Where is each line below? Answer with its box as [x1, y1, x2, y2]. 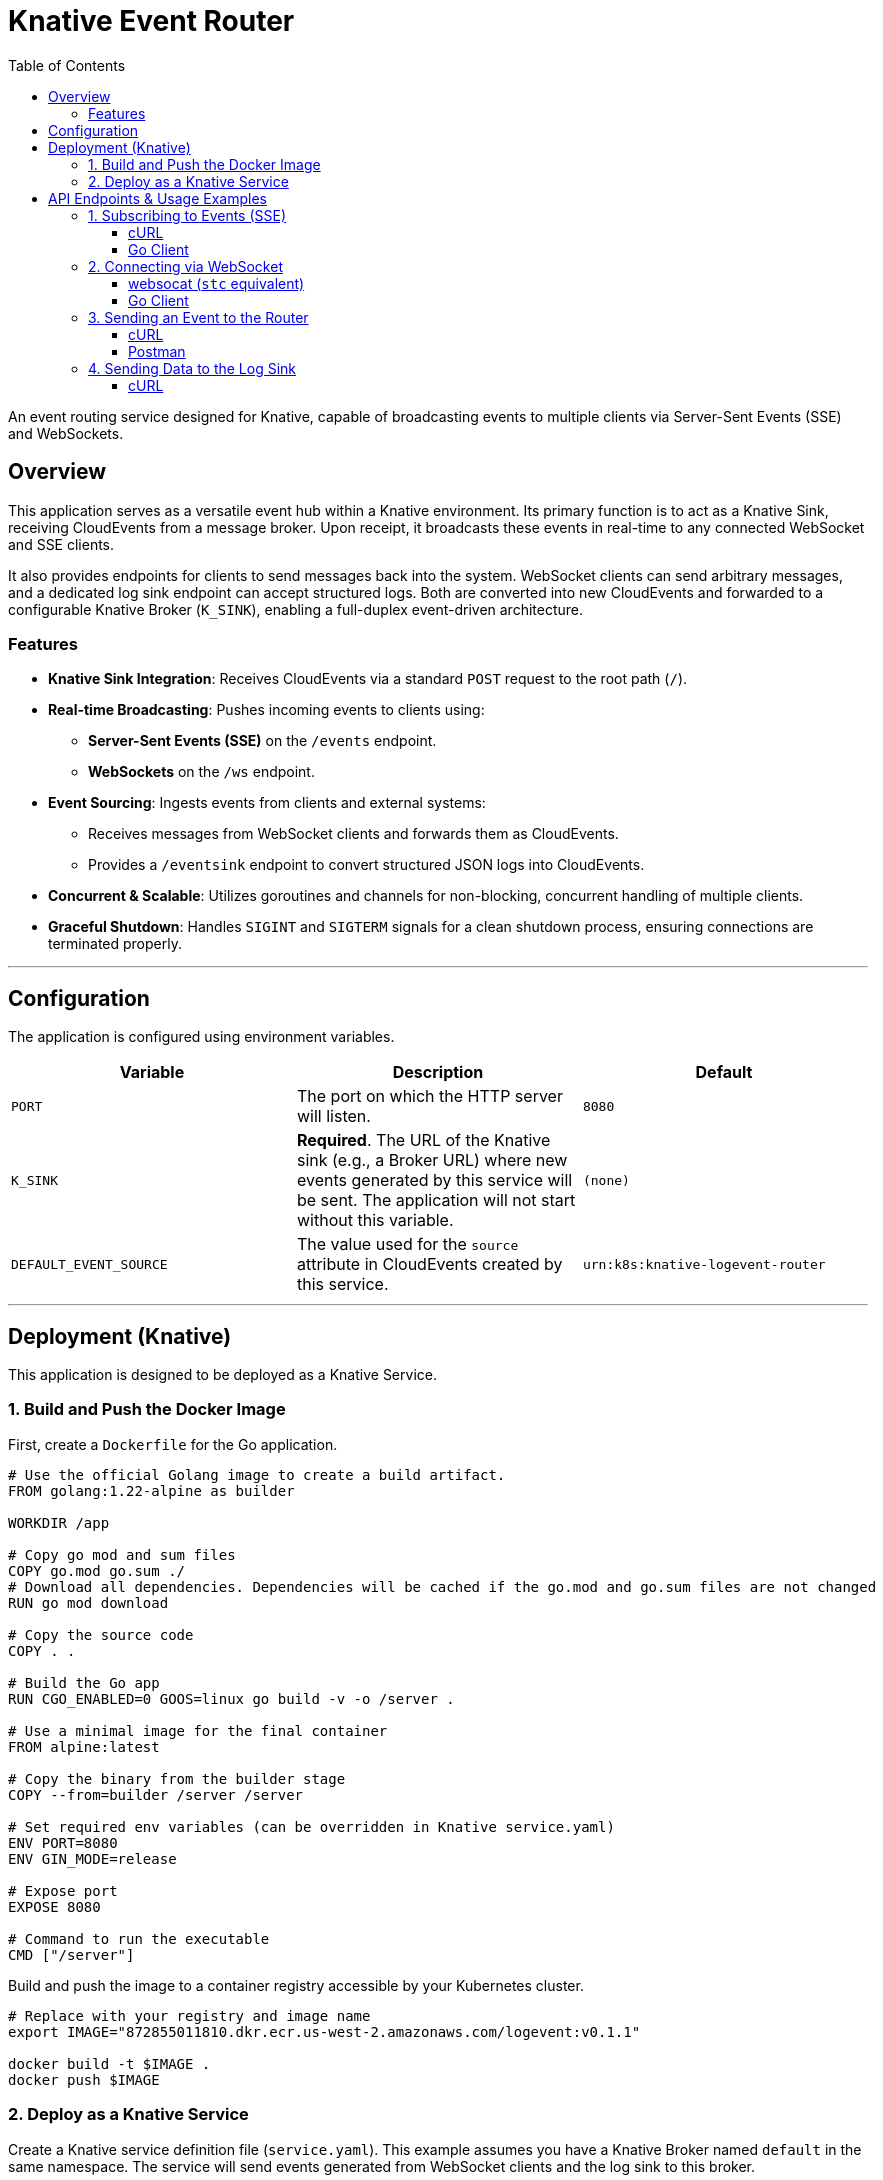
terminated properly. [48, 935, 182, 953]
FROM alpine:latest [8, 1738, 160, 1755]
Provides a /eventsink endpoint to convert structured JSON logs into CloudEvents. [88, 856, 645, 874]
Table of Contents [8, 56, 126, 74]
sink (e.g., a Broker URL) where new [296, 1150, 568, 1171]
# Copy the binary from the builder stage [8, 1770, 346, 1787]
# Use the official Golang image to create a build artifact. [8, 1466, 506, 1483]
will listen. [296, 1106, 371, 1127]
